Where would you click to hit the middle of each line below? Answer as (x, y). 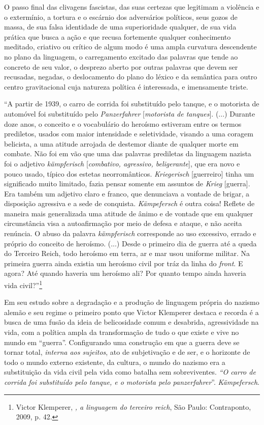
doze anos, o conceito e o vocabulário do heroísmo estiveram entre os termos (123, 123)
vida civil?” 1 (23, 284)
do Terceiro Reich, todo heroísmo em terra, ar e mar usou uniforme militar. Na (127, 253)
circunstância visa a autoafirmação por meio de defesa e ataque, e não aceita (123, 223)
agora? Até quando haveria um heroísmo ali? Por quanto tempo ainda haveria (125, 273)
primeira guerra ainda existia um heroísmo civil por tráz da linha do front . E (124, 263)
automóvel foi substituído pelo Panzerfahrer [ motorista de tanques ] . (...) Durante (130, 113)
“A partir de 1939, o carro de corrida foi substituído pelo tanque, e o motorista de (132, 104)
